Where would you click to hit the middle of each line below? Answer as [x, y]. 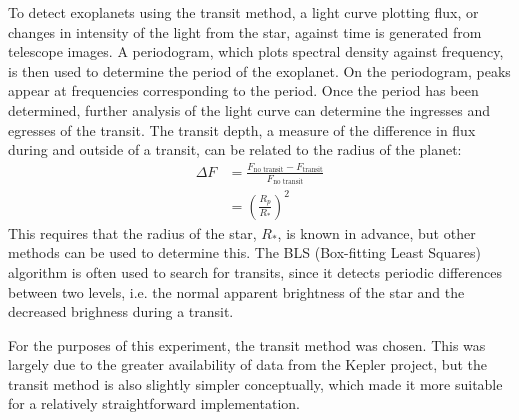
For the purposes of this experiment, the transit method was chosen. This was [247, 344]
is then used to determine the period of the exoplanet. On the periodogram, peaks [259, 70]
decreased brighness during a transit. [121, 311]
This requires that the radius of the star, [132, 232]
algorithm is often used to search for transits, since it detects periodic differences [255, 271]
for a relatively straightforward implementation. [154, 403]
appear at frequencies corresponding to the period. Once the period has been [243, 90]
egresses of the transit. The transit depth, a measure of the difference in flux [242, 129]
